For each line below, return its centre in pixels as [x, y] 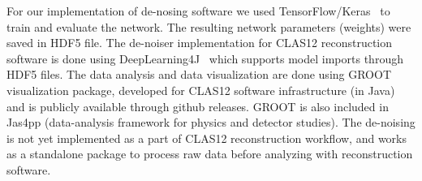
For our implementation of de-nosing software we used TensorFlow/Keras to [198, 11]
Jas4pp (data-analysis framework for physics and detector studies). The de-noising [211, 122]
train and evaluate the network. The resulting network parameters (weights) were [209, 26]
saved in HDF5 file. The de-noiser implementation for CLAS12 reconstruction [200, 43]
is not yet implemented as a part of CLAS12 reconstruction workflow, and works [207, 138]
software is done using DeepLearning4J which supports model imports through [205, 58]
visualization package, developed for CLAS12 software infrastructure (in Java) [201, 90]
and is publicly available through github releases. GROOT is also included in [198, 106]
